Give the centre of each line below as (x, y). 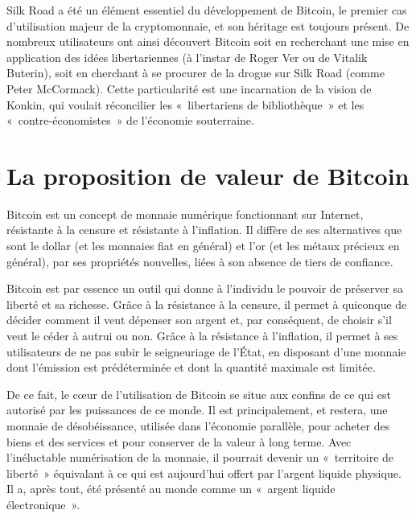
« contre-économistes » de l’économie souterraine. (130, 120)
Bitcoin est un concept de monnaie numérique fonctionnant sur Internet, (185, 214)
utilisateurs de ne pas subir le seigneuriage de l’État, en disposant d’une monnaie (206, 351)
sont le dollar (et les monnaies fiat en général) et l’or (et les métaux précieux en (203, 246)
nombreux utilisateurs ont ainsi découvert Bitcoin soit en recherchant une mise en (208, 41)
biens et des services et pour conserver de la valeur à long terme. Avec (179, 441)
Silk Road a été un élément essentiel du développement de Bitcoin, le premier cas (207, 10)
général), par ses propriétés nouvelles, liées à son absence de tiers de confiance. (200, 261)
